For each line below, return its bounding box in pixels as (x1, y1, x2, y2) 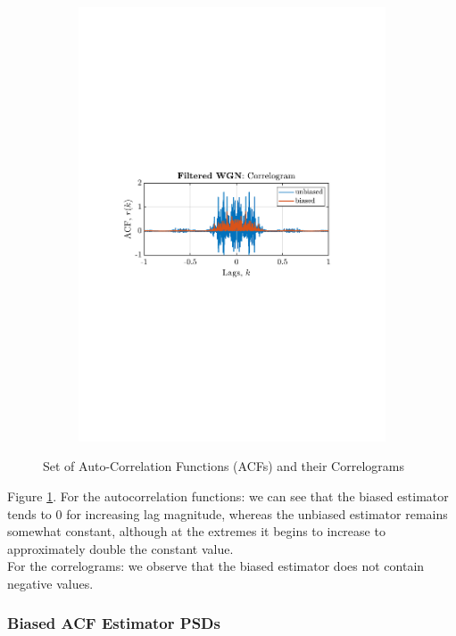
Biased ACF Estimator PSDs (7, 612, 220, 634)
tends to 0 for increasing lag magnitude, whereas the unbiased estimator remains (7, 504, 448, 523)
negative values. (7, 574, 94, 592)
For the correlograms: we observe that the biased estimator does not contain (7, 557, 425, 575)
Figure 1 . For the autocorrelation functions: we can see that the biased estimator (7, 486, 449, 505)
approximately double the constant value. (7, 539, 234, 558)
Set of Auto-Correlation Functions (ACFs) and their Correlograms (43, 457, 404, 475)
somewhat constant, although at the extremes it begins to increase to (7, 522, 386, 541)
